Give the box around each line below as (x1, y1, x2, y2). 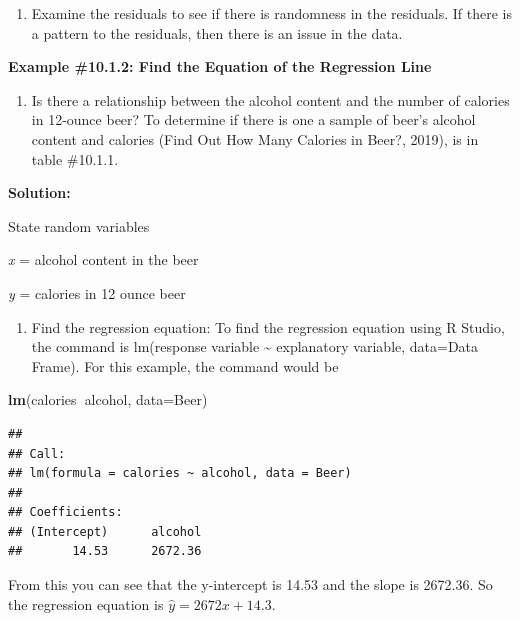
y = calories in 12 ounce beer (8, 282, 186, 303)
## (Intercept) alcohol (8, 524, 202, 539)
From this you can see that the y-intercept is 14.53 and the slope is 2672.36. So (8, 574, 493, 595)
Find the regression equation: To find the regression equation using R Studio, (31, 316, 505, 337)
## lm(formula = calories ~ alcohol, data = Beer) (8, 466, 352, 481)
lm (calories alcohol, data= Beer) (8, 389, 208, 410)
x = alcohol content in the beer (8, 249, 199, 270)
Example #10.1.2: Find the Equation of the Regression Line (8, 56, 432, 77)
